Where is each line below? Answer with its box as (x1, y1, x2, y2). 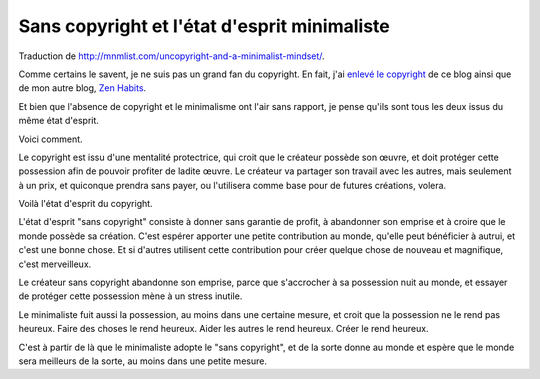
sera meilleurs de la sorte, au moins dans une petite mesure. (18, 355, 267, 367)
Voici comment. (18, 133, 84, 145)
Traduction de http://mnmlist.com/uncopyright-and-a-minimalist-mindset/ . (18, 50, 325, 62)
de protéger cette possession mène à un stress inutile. (18, 290, 243, 302)
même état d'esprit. (18, 115, 100, 127)
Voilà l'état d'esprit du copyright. (18, 198, 154, 210)
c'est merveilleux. (18, 258, 92, 270)
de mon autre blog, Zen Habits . (18, 82, 147, 94)
